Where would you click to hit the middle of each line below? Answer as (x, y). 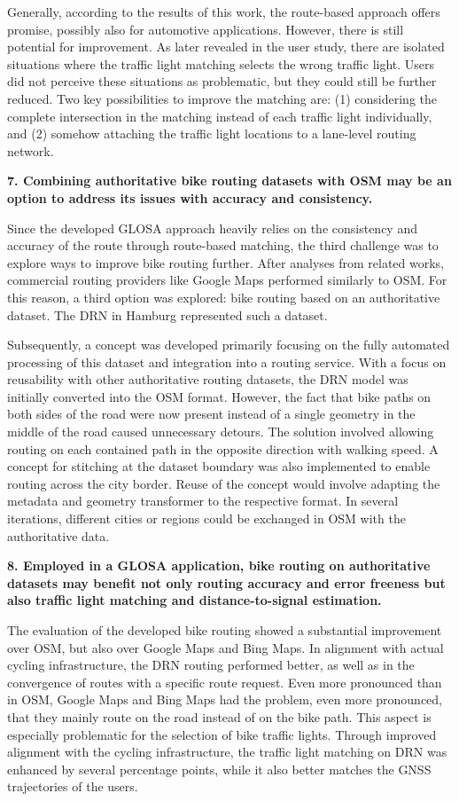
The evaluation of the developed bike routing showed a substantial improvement (225, 630)
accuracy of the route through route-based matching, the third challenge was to (223, 245)
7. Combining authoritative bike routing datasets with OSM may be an (229, 181)
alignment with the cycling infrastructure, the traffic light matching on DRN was (227, 752)
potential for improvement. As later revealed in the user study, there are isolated (226, 47)
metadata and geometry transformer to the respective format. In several (203, 501)
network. (31, 150)
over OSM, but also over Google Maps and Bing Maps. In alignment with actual (226, 647)
